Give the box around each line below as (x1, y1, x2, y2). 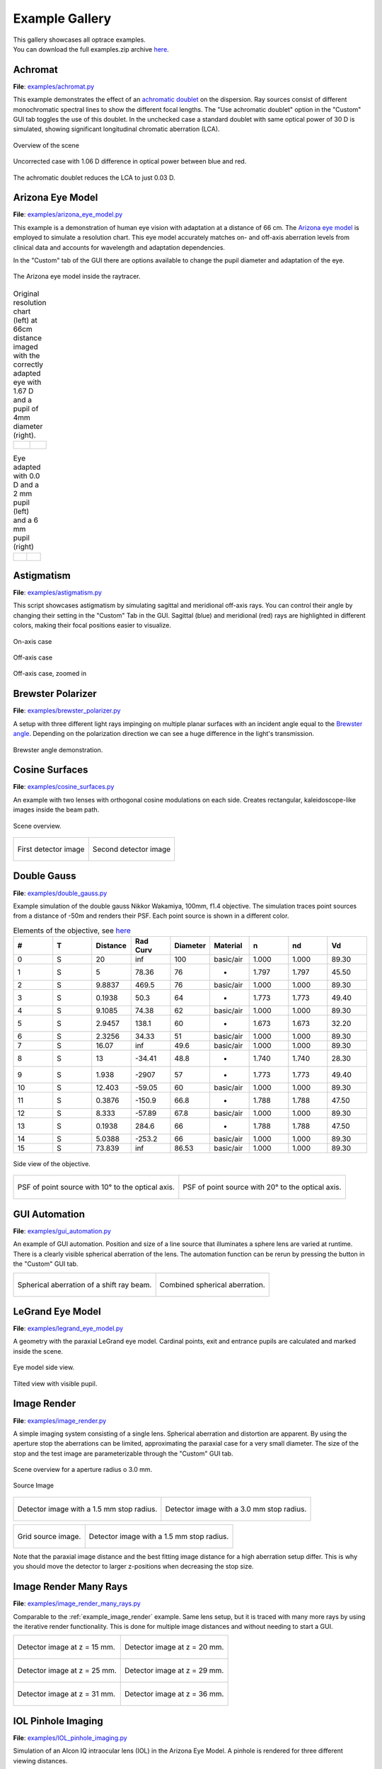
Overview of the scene (13, 141, 79, 149)
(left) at (13, 316, 38, 325)
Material (213, 941, 243, 951)
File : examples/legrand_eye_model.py (13, 1324, 124, 1333)
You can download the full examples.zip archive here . (13, 45, 169, 53)
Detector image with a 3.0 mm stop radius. (165, 1504, 307, 1514)
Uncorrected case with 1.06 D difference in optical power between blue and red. (13, 157, 247, 166)
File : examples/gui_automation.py (13, 1226, 111, 1235)
